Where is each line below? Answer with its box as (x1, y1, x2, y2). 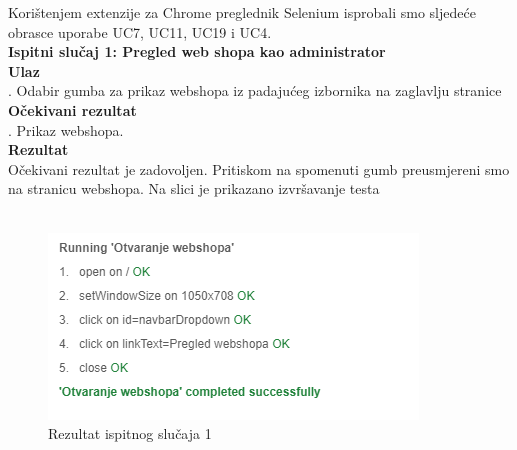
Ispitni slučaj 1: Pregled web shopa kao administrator (8, 41, 386, 62)
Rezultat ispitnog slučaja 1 (48, 423, 212, 444)
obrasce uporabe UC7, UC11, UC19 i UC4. (8, 21, 272, 42)
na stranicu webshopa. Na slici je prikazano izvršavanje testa (8, 178, 380, 199)
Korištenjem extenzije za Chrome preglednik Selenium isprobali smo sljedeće (8, 2, 476, 22)
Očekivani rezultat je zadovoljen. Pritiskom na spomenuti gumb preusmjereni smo (8, 158, 510, 179)
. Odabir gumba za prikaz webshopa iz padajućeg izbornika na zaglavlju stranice (8, 80, 502, 101)
